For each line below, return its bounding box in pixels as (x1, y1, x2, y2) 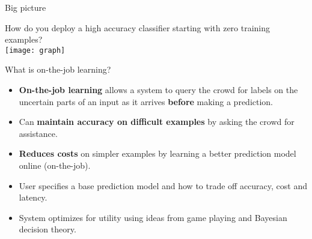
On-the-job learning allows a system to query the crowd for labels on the (19, 83, 298, 96)
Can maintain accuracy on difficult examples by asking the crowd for (19, 115, 295, 128)
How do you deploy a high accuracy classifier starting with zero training (5, 21, 271, 34)
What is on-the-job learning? (5, 63, 111, 76)
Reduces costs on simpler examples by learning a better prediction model (19, 147, 296, 160)
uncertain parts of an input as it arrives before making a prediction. (19, 95, 274, 107)
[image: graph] (5, 46, 66, 55)
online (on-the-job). (19, 159, 91, 171)
